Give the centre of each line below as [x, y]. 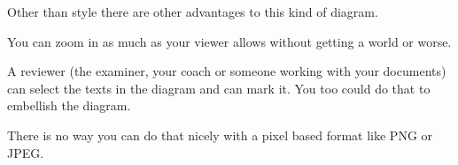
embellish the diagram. [69, 105]
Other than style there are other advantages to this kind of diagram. [193, 11]
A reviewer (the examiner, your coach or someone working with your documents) [227, 71]
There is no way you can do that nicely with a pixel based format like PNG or [220, 135]
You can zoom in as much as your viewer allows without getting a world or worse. [229, 41]
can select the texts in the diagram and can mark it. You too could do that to [219, 88]
